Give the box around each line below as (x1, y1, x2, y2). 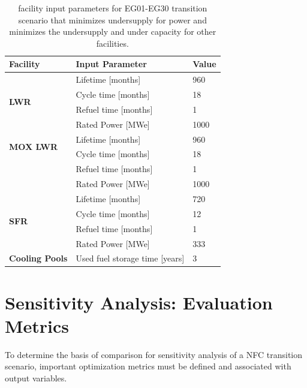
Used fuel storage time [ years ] (76, 252, 185, 264)
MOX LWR (9, 140, 58, 153)
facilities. (96, 37, 129, 49)
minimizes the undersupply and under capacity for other (9, 25, 216, 38)
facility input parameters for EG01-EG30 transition (18, 2, 207, 14)
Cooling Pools (9, 252, 68, 264)
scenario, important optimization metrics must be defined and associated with (5, 360, 291, 372)
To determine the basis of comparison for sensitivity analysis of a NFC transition (5, 348, 303, 360)
